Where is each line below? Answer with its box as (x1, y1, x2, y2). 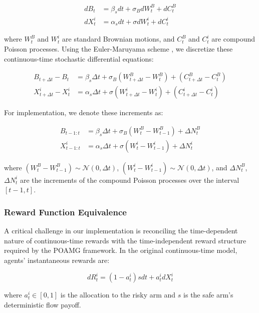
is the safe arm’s (183, 289, 233, 300)
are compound (211, 34, 255, 44)
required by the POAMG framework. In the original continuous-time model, (4, 245, 237, 255)
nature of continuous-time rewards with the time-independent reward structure (4, 235, 246, 245)
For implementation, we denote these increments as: (4, 107, 163, 118)
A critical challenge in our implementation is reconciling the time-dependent (4, 225, 238, 236)
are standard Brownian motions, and (62, 34, 175, 44)
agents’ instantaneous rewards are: (4, 255, 110, 265)
